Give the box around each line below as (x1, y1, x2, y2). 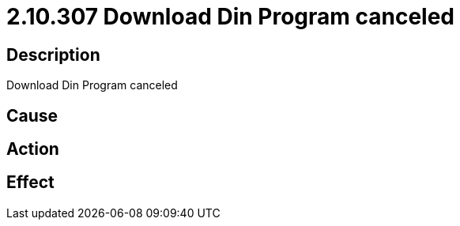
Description (6, 44, 100, 65)
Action (6, 139, 59, 160)
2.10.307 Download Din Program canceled (6, 3, 454, 30)
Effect (6, 172, 55, 193)
